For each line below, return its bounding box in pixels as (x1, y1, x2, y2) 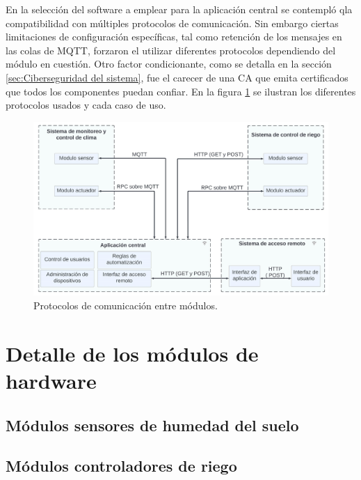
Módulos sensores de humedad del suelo (6, 414, 299, 435)
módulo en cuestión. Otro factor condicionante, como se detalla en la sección (6, 56, 332, 71)
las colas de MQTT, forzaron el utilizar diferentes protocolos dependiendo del (6, 42, 336, 57)
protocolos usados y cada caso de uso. (6, 98, 166, 112)
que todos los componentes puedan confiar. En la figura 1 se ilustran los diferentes (6, 84, 356, 98)
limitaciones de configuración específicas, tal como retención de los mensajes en (6, 29, 342, 44)
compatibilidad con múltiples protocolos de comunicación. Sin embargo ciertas (6, 15, 339, 30)
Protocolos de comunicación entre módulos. (33, 298, 218, 313)
